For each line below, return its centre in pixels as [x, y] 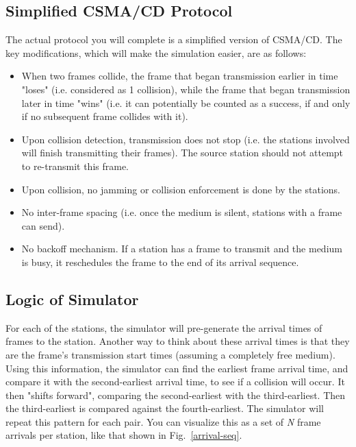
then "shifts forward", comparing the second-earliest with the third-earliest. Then [176, 395]
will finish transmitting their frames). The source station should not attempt [182, 153]
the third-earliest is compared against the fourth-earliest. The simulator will [165, 408]
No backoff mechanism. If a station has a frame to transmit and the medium [182, 249]
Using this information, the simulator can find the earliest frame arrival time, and [177, 368]
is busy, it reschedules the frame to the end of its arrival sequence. [160, 262]
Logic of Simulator [72, 299]
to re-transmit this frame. [75, 166]
